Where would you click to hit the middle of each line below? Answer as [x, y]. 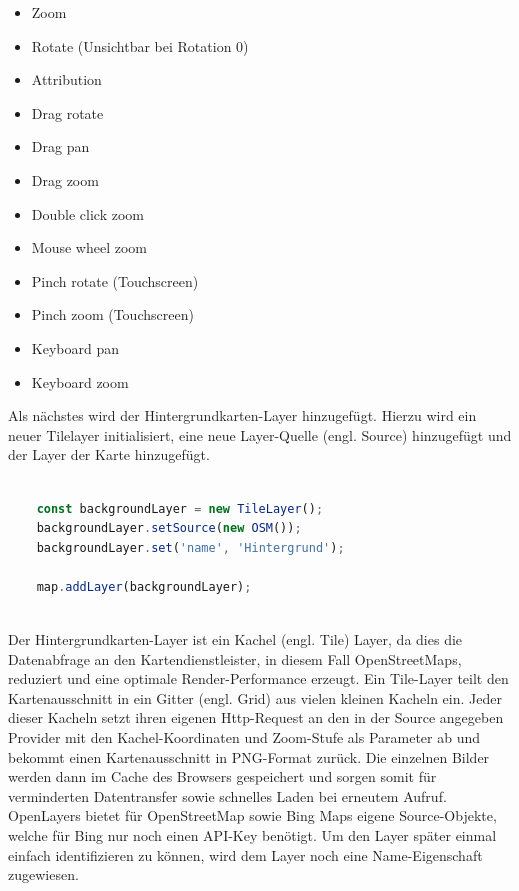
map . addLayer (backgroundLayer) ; [144, 586]
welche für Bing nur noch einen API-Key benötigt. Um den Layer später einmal [252, 835]
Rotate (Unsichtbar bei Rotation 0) [140, 45]
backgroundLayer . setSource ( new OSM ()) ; [169, 528]
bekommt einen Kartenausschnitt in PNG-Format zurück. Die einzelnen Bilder [249, 756]
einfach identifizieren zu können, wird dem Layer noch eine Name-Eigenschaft [245, 854]
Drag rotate [67, 112]
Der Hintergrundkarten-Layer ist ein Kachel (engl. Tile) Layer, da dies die [235, 639]
